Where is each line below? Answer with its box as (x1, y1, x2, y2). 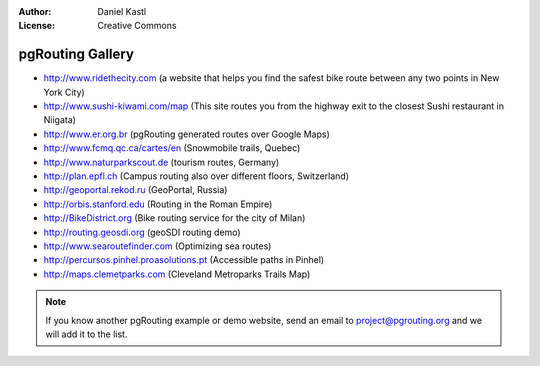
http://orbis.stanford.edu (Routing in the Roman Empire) (43, 198, 273, 210)
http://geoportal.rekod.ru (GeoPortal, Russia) (43, 184, 228, 196)
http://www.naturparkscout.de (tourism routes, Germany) (43, 156, 280, 168)
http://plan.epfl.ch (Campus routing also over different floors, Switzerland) (43, 170, 350, 182)
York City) (43, 86, 85, 98)
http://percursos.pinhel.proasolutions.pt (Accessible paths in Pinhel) (43, 254, 325, 266)
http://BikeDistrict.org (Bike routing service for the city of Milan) (43, 212, 306, 224)
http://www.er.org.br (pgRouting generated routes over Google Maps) (43, 128, 330, 140)
